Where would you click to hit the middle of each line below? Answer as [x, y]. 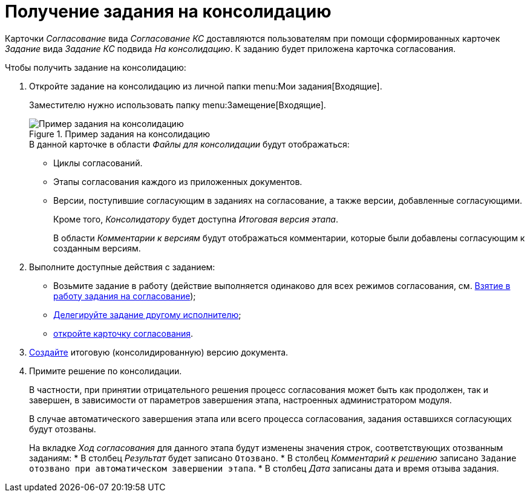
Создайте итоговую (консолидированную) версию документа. [159, 352]
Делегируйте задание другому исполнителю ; [147, 314]
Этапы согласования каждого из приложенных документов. [178, 181]
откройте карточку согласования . [123, 333]
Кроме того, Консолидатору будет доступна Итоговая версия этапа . [196, 219]
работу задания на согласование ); [125, 296]
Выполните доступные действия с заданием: [122, 267]
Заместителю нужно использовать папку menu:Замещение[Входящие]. [178, 105]
